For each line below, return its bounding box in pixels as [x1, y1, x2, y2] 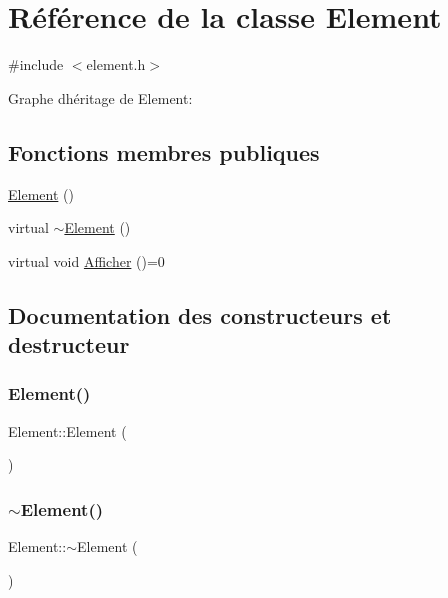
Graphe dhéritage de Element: [8, 87, 193, 108]
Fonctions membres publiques [8, 136, 320, 167]
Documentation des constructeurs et [8, 299, 392, 330]
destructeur [8, 329, 130, 360]
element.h [86, 54, 146, 75]
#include [8, 54, 64, 75]
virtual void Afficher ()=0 [8, 250, 165, 271]
